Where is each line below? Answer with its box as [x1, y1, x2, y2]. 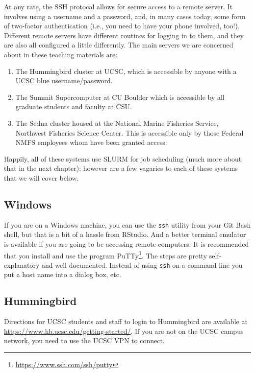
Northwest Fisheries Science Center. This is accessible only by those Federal [15, 127, 244, 138]
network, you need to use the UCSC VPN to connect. [4, 335, 165, 346]
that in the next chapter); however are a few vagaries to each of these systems [4, 163, 238, 173]
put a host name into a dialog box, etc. [4, 269, 121, 280]
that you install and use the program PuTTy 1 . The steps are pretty [4, 249, 207, 260]
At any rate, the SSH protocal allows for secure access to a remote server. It [4, 1, 233, 11]
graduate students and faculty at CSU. [15, 101, 132, 112]
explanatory [4, 259, 40, 270]
